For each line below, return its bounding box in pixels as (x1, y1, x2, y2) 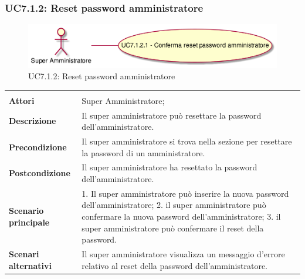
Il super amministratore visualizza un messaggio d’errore (82, 248, 285, 260)
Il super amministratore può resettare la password (82, 109, 262, 121)
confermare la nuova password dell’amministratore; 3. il (82, 210, 281, 223)
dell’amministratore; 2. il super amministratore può (82, 199, 266, 211)
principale (9, 216, 50, 228)
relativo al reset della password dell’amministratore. (82, 259, 268, 271)
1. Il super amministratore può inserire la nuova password (82, 187, 289, 199)
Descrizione (9, 115, 56, 127)
